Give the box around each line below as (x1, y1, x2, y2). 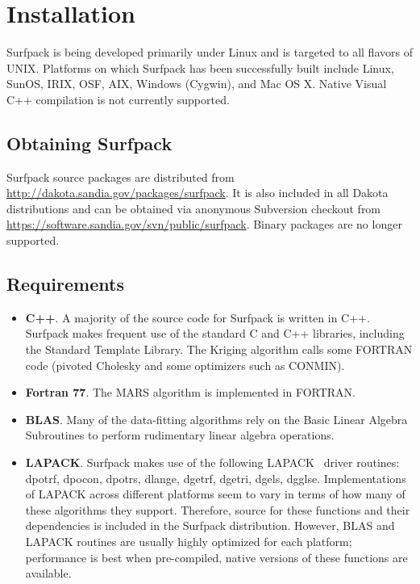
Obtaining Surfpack (6, 130, 173, 155)
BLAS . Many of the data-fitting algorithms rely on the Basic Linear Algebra (25, 410, 408, 427)
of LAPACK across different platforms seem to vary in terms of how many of (25, 485, 405, 502)
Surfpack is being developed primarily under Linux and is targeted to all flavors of (6, 44, 413, 61)
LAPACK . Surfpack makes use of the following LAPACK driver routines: (25, 454, 400, 471)
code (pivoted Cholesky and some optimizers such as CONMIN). (25, 356, 345, 373)
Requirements (6, 271, 124, 296)
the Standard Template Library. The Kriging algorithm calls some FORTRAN (25, 341, 413, 358)
